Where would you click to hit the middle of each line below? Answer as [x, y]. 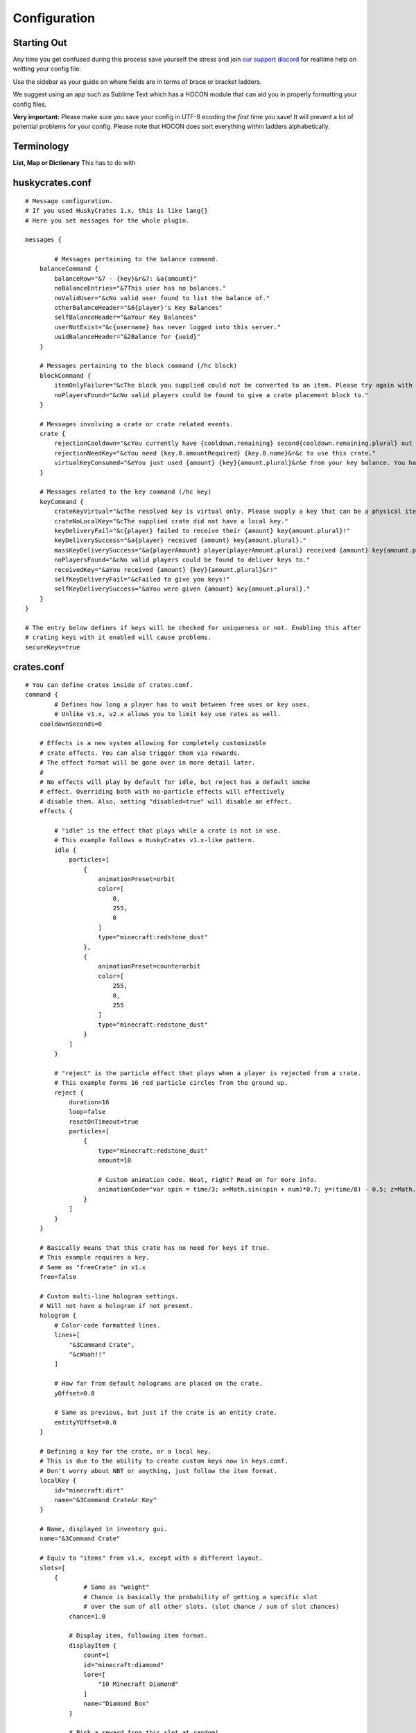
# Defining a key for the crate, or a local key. [125, 1451]
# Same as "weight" [116, 1587]
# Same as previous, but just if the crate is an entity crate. [166, 1413]
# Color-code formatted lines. [107, 1325]
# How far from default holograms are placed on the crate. [158, 1384]
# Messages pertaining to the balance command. [137, 259]
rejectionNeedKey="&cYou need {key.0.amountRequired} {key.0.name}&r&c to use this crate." [215, 453]
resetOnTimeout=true [104, 1122]
